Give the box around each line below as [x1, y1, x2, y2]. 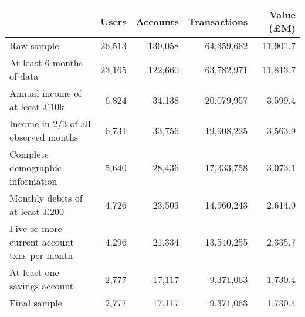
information [9, 174, 57, 188]
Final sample [9, 296, 62, 309]
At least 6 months [9, 56, 83, 69]
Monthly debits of [9, 191, 83, 204]
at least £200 [9, 204, 64, 218]
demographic [9, 161, 62, 174]
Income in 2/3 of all [9, 117, 91, 130]
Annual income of [9, 86, 82, 100]
